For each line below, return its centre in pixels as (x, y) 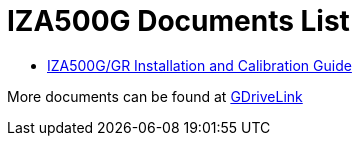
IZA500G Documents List (178, 21)
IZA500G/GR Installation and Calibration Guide (199, 65)
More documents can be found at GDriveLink (155, 96)
